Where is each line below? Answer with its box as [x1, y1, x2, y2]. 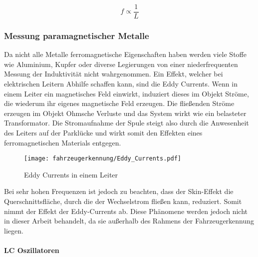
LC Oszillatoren [4, 245, 59, 255]
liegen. [4, 225, 23, 235]
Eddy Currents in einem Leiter [24, 169, 118, 179]
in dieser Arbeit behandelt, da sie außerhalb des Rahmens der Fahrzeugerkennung [4, 215, 255, 226]
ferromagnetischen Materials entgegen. [4, 137, 121, 147]
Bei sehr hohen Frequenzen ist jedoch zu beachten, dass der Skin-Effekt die [4, 186, 234, 196]
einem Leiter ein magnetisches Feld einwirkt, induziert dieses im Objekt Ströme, [4, 88, 249, 98]
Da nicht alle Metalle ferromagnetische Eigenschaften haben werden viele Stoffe [4, 49, 247, 59]
